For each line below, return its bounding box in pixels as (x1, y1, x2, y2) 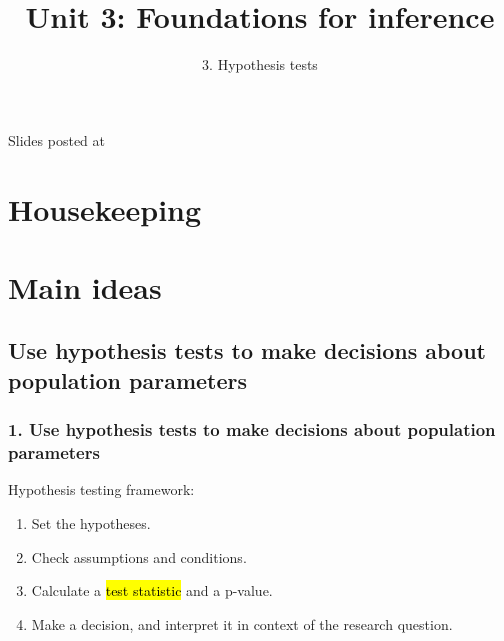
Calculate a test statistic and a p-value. (31, 580, 273, 601)
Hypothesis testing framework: (8, 479, 195, 500)
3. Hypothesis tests (202, 54, 318, 75)
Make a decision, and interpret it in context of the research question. (31, 613, 453, 634)
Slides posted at (8, 129, 105, 150)
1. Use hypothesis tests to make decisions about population (8, 417, 496, 442)
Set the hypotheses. (31, 512, 151, 533)
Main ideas (8, 266, 162, 307)
